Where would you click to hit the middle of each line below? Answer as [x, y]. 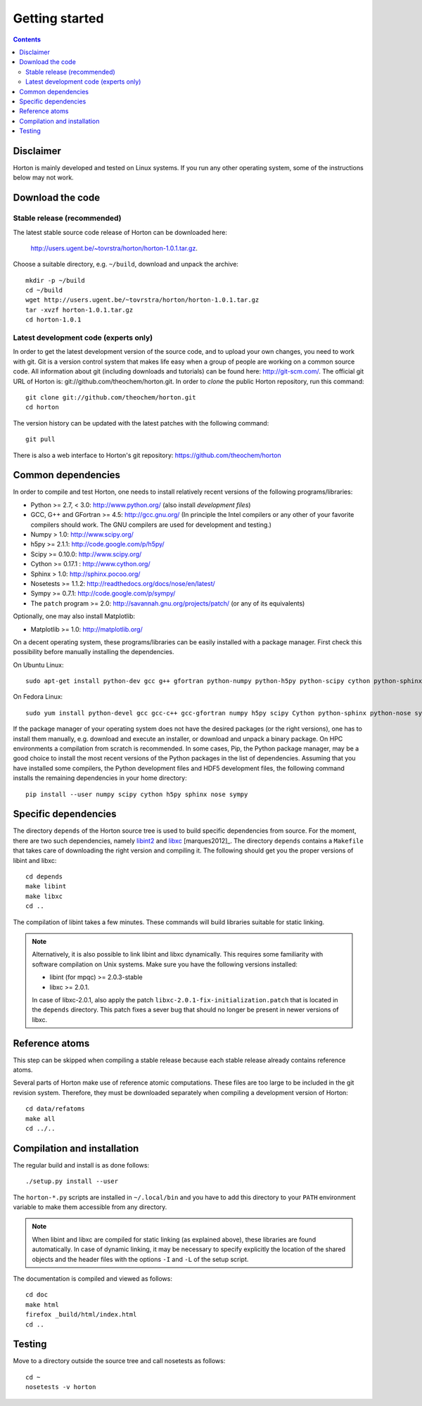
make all [40, 1119]
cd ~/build [44, 290]
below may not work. [43, 178]
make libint [46, 887]
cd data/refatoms [55, 1109]
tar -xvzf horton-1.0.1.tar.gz [79, 310]
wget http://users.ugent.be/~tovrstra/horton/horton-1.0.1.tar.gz [142, 300]
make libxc [44, 896]
